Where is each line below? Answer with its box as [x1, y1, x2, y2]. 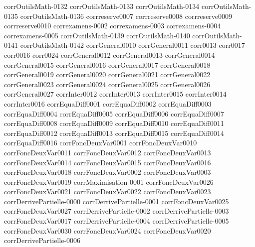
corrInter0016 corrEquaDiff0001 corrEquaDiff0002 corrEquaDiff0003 [4, 98, 212, 109]
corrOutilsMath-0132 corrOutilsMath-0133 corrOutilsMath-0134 [4, 1, 200, 11]
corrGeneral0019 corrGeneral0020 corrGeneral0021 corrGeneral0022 [4, 69, 211, 80]
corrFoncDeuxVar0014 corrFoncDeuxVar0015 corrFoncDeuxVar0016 [4, 157, 211, 167]
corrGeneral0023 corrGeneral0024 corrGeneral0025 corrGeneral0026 [4, 79, 211, 89]
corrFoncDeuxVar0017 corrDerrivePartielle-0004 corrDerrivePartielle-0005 [4, 216, 229, 226]
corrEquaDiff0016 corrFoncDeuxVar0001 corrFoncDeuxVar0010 [4, 137, 197, 148]
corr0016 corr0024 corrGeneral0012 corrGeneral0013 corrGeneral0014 [4, 49, 215, 60]
